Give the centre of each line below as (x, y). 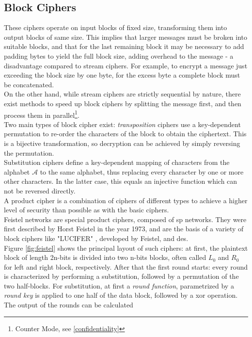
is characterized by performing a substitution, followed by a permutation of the (121, 276)
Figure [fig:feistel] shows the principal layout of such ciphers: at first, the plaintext (126, 248)
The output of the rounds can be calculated (69, 305)
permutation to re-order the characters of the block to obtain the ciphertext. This (125, 134)
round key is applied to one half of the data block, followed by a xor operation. (121, 295)
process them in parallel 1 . (42, 114)
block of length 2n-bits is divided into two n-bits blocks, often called (105, 257)
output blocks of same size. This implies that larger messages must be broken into (126, 37)
